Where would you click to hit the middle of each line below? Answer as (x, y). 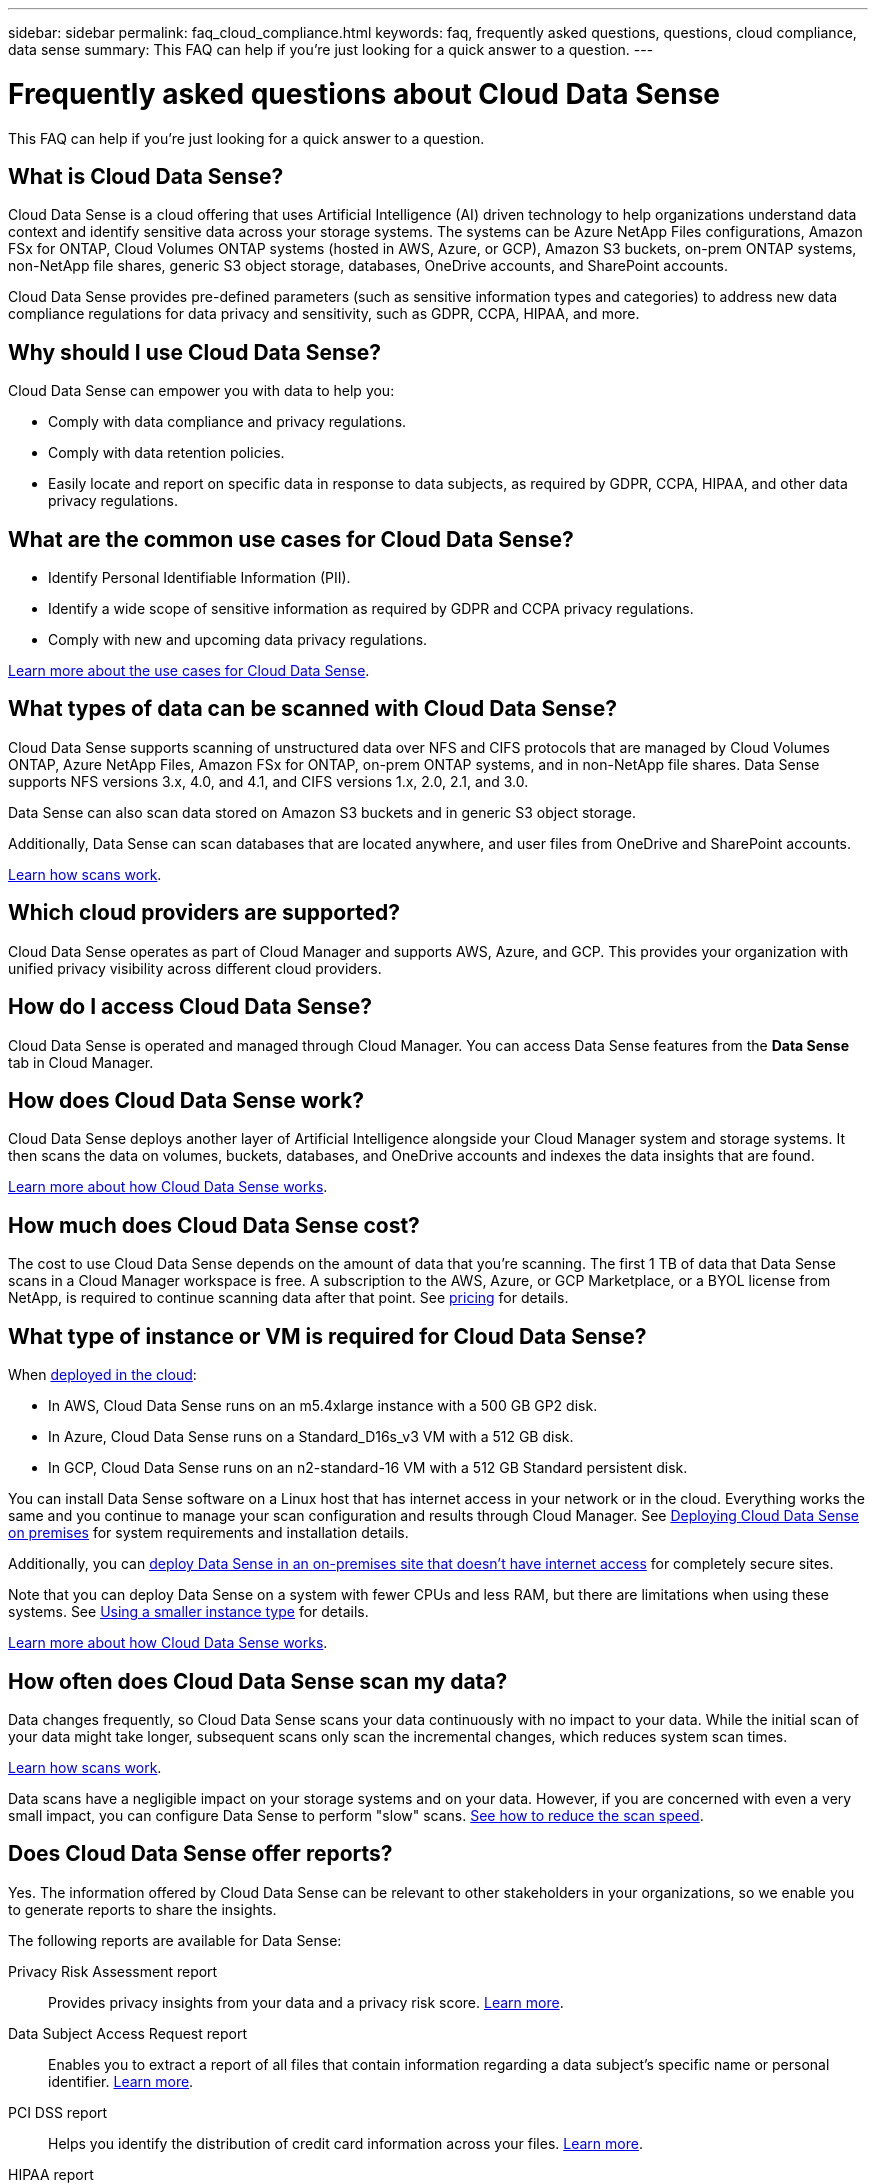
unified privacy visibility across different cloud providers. (195, 968)
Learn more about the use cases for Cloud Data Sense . (189, 671)
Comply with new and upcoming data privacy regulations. (238, 640)
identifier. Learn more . (121, 2081)
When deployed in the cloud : (102, 1375)
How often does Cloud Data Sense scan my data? (258, 1681)
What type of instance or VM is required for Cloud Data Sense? (327, 1336)
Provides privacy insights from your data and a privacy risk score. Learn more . (306, 2002)
